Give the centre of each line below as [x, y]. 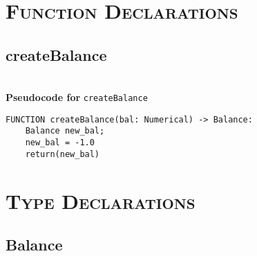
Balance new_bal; [65, 131]
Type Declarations [101, 200]
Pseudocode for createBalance [77, 97]
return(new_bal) [63, 154]
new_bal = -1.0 [60, 143]
